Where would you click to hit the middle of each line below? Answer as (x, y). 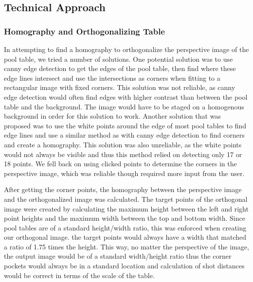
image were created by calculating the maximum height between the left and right (126, 208)
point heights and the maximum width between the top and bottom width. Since (125, 218)
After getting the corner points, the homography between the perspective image (123, 189)
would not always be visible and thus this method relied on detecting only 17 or (123, 154)
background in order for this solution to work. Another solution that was (112, 116)
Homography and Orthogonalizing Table (84, 31)
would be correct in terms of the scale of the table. (79, 275)
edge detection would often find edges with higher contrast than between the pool (126, 97)
